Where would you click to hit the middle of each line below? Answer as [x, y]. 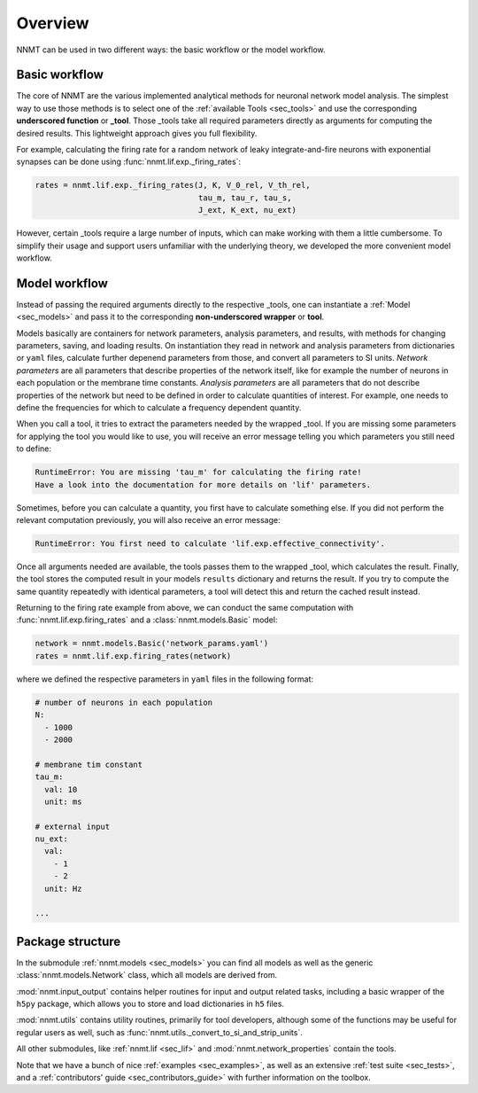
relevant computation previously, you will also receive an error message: [148, 519]
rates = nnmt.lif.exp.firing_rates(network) [133, 656]
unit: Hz [63, 888]
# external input [73, 826]
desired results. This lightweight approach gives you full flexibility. [137, 133]
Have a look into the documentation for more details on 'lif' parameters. [203, 484]
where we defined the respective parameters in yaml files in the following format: [165, 679]
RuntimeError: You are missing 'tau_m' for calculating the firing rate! [198, 472]
